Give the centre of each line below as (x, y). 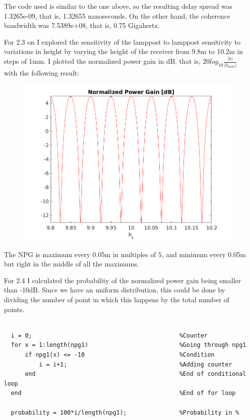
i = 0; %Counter (109, 335)
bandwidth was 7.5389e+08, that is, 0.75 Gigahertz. (82, 25)
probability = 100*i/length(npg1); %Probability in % (125, 412)
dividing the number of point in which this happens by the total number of (117, 300)
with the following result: (42, 72)
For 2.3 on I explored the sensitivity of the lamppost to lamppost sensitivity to (122, 41)
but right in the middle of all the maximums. (72, 264)
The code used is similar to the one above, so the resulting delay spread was (118, 6)
